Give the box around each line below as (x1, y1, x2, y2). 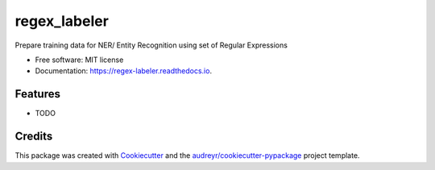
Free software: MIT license (35, 55, 124, 64)
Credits (14, 130, 53, 143)
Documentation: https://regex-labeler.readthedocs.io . (35, 66, 213, 76)
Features (14, 87, 60, 101)
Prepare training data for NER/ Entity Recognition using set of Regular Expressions (14, 40, 288, 50)
